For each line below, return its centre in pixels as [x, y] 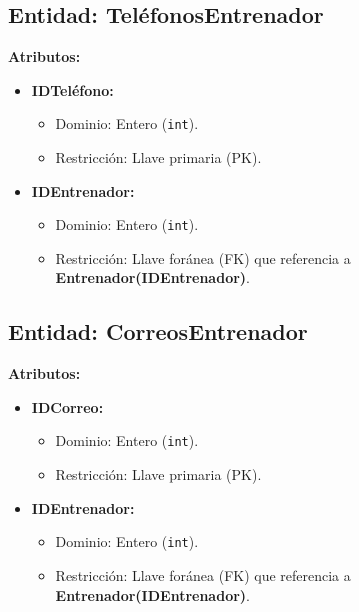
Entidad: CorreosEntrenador [158, 331]
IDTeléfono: [72, 89]
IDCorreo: [67, 406]
